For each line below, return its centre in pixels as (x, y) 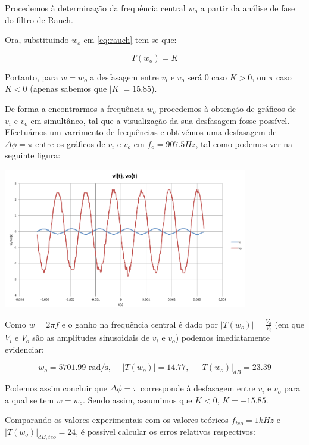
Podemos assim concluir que (56, 388)
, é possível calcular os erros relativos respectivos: (166, 431)
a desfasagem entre (124, 77)
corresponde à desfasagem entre (198, 388)
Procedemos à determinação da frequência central (95, 8)
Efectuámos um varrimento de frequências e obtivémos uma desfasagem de (141, 132)
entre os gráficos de (70, 143)
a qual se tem (29, 399)
